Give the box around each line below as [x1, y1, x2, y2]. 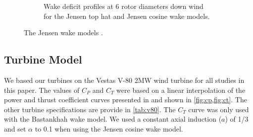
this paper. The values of [4, 84, 80, 95]
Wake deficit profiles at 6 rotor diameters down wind [44, 1, 203, 11]
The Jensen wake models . [24, 27, 103, 38]
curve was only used [188, 104, 249, 114]
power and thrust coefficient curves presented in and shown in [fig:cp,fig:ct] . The [4, 94, 247, 105]
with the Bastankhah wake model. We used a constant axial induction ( [4, 114, 222, 124]
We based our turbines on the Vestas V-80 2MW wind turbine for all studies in [4, 74, 245, 85]
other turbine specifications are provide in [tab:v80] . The [4, 104, 176, 114]
